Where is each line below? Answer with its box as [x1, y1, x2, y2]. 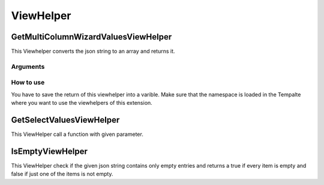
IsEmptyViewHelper [11, 146, 88, 156]
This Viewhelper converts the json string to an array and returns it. [11, 48, 175, 55]
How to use [11, 78, 45, 87]
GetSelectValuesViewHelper [11, 114, 120, 125]
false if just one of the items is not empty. [11, 171, 113, 178]
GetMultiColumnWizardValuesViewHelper [11, 32, 172, 42]
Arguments [11, 62, 45, 71]
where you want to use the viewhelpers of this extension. [11, 99, 152, 107]
